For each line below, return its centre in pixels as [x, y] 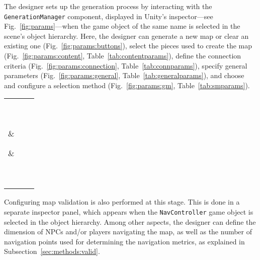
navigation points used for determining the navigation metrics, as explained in [124, 241]
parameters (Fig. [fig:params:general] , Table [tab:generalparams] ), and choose [124, 75]
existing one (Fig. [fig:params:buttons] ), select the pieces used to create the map [128, 46]
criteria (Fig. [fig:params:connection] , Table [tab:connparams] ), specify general [126, 65]
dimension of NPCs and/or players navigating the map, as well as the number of [128, 232]
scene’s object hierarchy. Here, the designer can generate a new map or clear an [126, 36]
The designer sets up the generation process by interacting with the [108, 6]
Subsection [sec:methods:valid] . [52, 251]
